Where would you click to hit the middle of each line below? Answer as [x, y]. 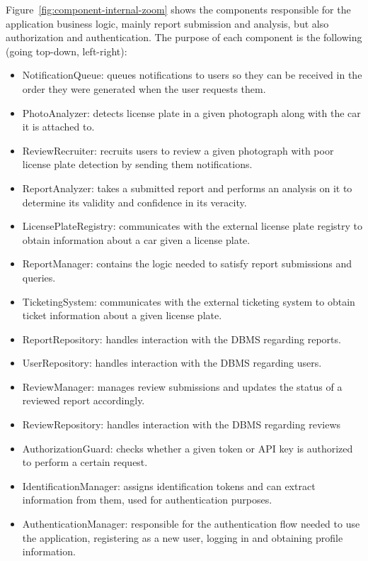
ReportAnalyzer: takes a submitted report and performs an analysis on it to [187, 188]
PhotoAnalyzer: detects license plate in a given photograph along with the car [191, 112]
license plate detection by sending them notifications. [137, 164]
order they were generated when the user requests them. [144, 88]
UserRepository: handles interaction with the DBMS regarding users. [172, 363]
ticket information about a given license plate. [122, 315]
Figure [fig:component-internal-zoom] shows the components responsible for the [178, 9]
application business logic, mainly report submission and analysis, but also [167, 23]
